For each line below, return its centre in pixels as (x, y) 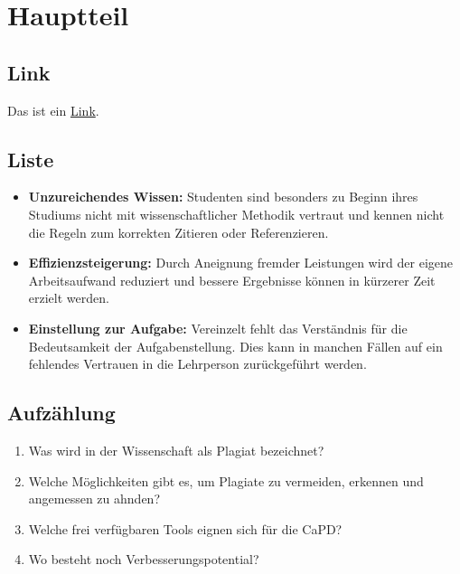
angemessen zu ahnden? (94, 499)
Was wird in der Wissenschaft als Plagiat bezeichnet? (176, 450)
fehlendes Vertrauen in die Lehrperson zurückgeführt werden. (197, 364)
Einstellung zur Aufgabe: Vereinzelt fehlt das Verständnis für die (218, 328)
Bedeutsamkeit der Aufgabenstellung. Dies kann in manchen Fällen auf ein (235, 346)
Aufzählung (61, 413)
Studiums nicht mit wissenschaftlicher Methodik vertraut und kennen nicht (236, 214)
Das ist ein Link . (53, 110)
